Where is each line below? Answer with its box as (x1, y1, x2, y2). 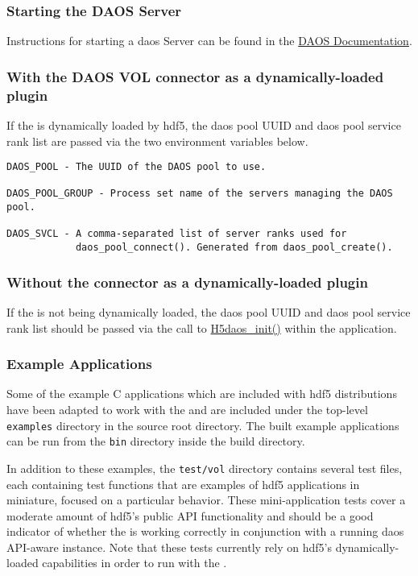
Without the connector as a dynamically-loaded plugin (6, 271, 368, 292)
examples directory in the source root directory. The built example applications (6, 416, 399, 433)
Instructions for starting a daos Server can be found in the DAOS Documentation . (6, 32, 412, 49)
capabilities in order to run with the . (42, 554, 227, 571)
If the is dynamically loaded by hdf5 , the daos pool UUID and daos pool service (6, 116, 401, 133)
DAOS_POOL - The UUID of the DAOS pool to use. (6, 161, 267, 173)
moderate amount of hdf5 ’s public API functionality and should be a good (6, 507, 374, 524)
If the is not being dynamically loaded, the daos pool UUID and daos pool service (6, 303, 411, 320)
